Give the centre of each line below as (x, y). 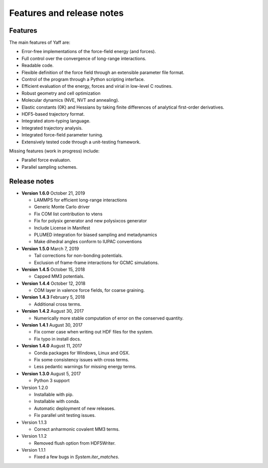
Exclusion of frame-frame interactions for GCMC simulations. (97, 263)
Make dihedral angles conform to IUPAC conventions (88, 242)
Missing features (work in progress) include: (54, 151)
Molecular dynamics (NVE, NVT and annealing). (70, 100)
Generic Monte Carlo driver (62, 207)
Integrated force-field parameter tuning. (63, 135)
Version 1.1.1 (33, 450)
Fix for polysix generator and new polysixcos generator (91, 221)
